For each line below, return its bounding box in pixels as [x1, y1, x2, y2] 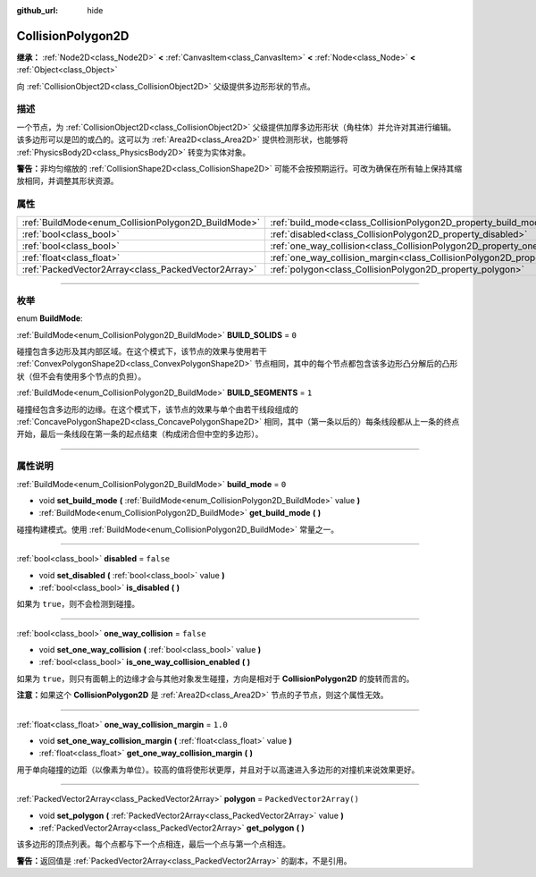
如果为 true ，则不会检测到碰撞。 [16, 599, 140, 610]
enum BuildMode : [16, 313, 84, 324]
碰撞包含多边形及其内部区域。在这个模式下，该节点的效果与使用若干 [16, 346, 267, 357]
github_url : [16, 5, 58, 15]
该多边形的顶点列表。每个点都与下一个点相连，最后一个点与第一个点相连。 [16, 839, 290, 849]
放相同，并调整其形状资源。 [16, 175, 119, 187]
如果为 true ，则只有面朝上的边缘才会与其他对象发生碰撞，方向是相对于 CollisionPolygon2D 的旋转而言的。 [16, 673, 415, 684]
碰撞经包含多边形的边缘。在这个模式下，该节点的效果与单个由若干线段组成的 [16, 403, 298, 415]
